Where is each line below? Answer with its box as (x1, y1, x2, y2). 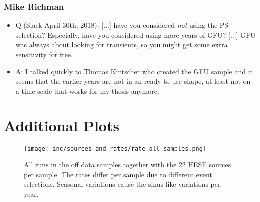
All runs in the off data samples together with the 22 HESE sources (24, 159, 231, 170)
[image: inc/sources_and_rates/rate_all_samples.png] (24, 145, 207, 152)
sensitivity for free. (15, 49, 73, 59)
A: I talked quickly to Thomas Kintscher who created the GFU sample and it (15, 66, 253, 76)
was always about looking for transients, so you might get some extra (15, 39, 228, 50)
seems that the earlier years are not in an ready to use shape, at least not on (15, 76, 251, 86)
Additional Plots (4, 115, 120, 135)
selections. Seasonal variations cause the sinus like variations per (24, 179, 221, 189)
